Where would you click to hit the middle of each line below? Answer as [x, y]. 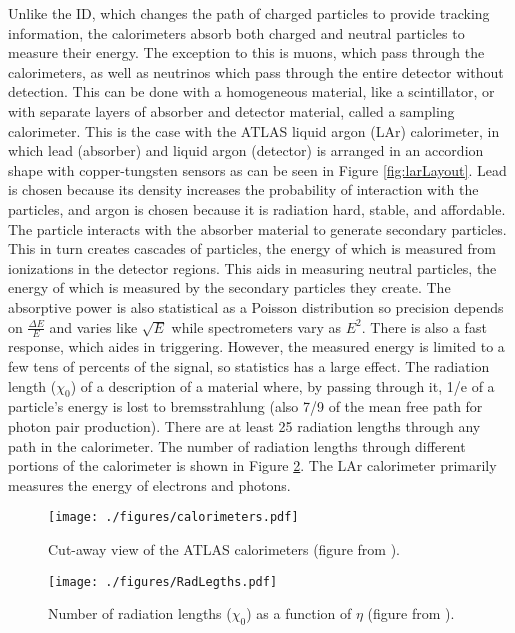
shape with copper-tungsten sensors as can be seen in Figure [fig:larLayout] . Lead [257, 169]
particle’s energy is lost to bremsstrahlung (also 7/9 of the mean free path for [245, 406]
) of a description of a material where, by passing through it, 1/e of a [282, 385]
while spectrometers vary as [256, 326]
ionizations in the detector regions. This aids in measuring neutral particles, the [252, 267]
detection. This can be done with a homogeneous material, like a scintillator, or [251, 91]
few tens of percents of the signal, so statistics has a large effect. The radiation [249, 365]
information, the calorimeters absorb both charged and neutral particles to [236, 32]
